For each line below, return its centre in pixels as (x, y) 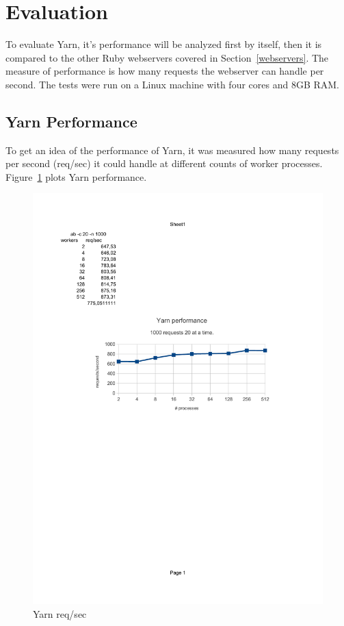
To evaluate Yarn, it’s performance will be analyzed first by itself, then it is (164, 44)
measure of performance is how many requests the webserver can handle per (165, 71)
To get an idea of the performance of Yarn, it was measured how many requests (172, 150)
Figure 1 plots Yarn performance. (76, 176)
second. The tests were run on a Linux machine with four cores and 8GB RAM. (172, 84)
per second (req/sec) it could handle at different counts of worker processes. (164, 163)
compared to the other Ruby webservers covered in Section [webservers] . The (167, 57)
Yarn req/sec (60, 614)
